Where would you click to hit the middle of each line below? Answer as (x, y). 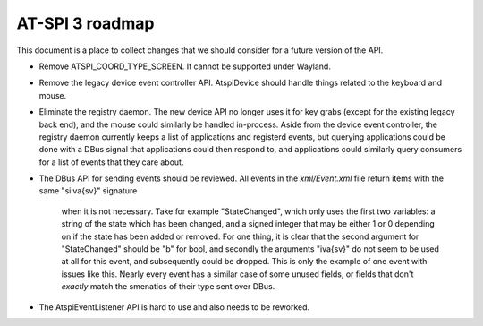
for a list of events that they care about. (111, 162)
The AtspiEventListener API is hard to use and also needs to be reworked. (174, 307)
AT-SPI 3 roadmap (85, 23)
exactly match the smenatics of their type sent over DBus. (168, 287)
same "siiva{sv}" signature (88, 191)
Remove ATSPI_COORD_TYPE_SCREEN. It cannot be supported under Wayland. (185, 66)
